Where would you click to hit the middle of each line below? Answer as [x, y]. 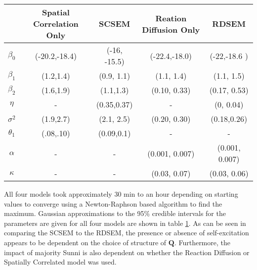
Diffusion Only [171, 29]
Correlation [56, 24]
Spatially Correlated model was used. [60, 262]
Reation [171, 18]
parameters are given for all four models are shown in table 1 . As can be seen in [125, 223]
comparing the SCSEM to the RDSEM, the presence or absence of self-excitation [127, 233]
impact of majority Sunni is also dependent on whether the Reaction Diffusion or [127, 252]
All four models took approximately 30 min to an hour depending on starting [121, 194]
